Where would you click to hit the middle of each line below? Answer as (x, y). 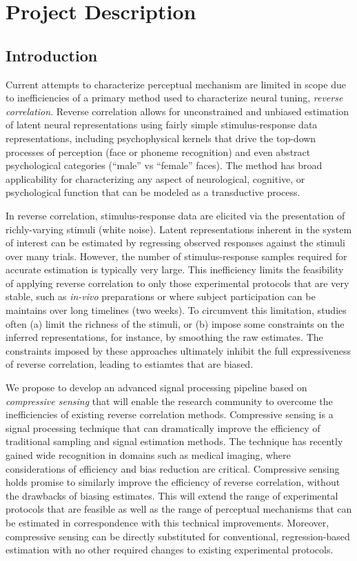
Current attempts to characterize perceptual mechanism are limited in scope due (176, 84)
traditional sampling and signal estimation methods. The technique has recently (174, 441)
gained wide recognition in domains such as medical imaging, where (148, 455)
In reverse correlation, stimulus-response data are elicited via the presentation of (175, 215)
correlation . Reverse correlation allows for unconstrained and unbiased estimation (177, 111)
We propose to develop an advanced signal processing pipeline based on (156, 387)
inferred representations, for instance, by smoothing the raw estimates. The (164, 337)
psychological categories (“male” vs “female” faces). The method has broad (164, 165)
